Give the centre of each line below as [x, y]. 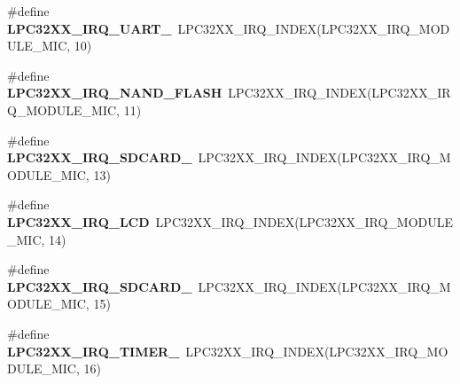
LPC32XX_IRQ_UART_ [90, 28]
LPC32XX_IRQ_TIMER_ [94, 351]
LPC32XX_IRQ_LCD [78, 221]
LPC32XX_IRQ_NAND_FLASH [115, 93]
